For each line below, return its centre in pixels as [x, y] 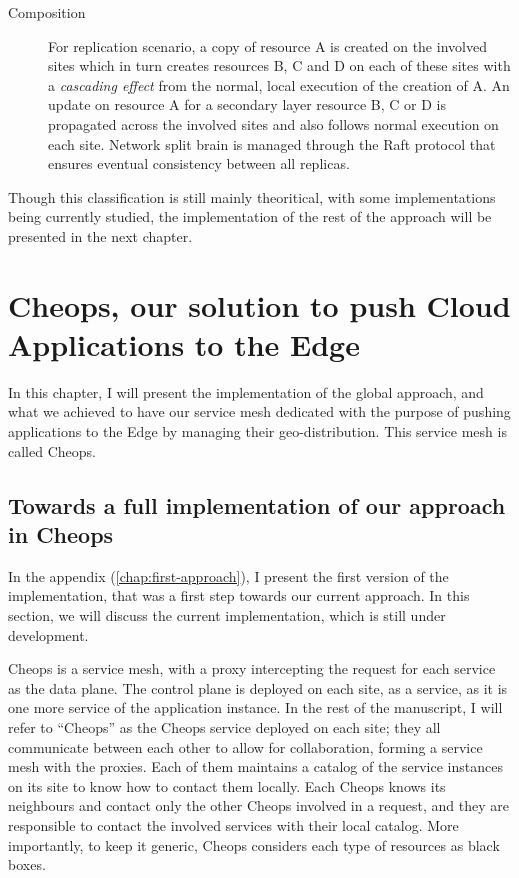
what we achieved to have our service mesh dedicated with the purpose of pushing [259, 411]
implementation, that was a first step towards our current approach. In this [239, 595]
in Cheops [61, 534]
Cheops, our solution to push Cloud [259, 304]
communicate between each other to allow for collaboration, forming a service [245, 746]
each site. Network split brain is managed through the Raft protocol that [272, 143]
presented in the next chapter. [100, 235]
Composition [47, 12]
